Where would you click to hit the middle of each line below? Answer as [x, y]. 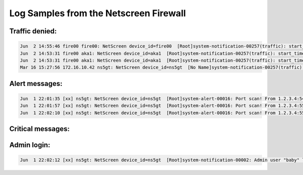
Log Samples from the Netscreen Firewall [98, 13]
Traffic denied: [33, 31]
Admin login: [30, 145]
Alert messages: [36, 83]
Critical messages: [40, 129]
